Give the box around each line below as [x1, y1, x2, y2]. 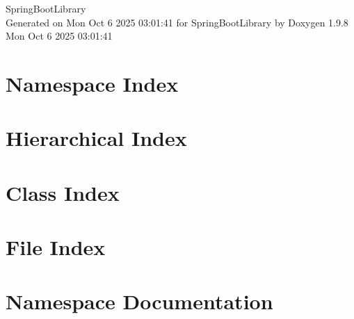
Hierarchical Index [6, 124, 187, 152]
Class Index [6, 178, 120, 206]
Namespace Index [6, 69, 179, 97]
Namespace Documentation [6, 287, 273, 316]
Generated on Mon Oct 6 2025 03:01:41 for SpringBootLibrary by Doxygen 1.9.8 [6, 15, 348, 29]
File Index [6, 233, 106, 261]
